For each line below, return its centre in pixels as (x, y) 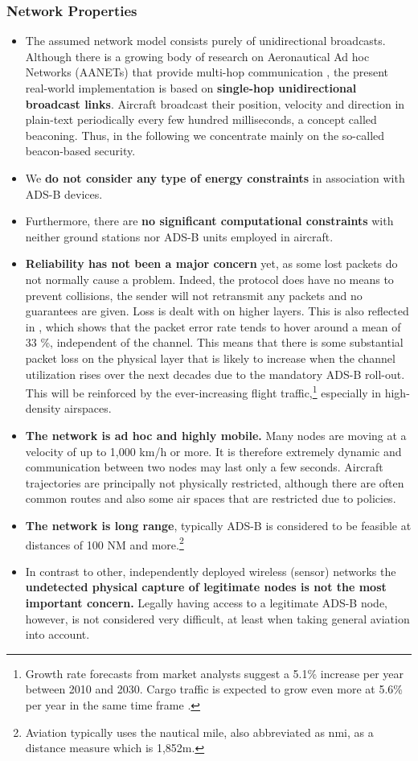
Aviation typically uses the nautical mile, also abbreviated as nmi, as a (199, 732)
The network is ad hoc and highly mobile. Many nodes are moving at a (216, 435)
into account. (57, 634)
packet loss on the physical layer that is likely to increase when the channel (210, 358)
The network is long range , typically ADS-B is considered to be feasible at (218, 525)
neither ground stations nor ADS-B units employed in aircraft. (179, 236)
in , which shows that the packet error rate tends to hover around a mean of (213, 326)
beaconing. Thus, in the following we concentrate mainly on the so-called (205, 135)
